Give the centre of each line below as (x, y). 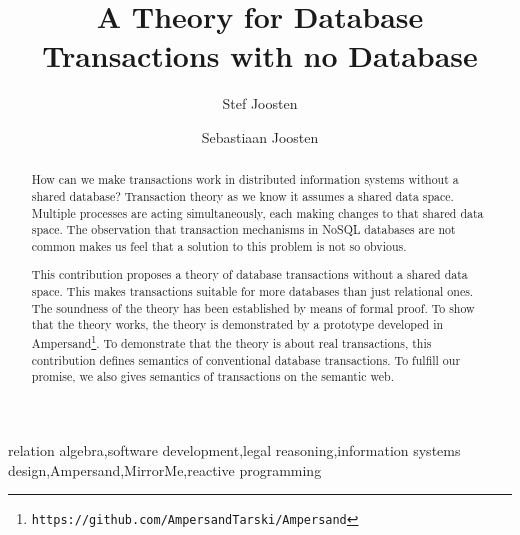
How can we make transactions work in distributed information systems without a (245, 179)
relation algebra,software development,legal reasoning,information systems (234, 450)
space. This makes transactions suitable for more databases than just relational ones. (252, 291)
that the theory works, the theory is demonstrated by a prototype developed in (237, 324)
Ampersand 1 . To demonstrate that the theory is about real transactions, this (231, 342)
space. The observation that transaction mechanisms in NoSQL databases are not (243, 229)
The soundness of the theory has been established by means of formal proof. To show (253, 307)
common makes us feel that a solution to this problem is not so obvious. (219, 245)
